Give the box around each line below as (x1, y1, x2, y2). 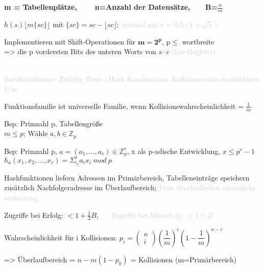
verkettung (4, 192, 38, 202)
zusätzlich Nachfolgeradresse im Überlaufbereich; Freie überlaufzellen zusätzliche (4, 182, 256, 193)
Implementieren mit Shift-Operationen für (4, 36, 136, 47)
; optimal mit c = (116, 18, 172, 29)
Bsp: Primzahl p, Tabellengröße (4, 118, 103, 128)
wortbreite (182, 36, 214, 47)
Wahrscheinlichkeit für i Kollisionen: (4, 232, 117, 242)
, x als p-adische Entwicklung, (127, 145, 221, 156)
